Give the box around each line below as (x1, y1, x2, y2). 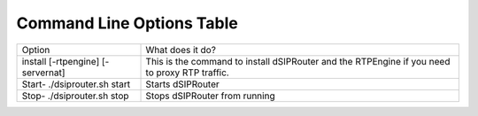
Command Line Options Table (16, 13, 238, 33)
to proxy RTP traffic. (145, 66, 229, 79)
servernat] (21, 66, 66, 79)
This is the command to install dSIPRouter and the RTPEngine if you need (145, 55, 451, 67)
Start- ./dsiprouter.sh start (21, 78, 131, 90)
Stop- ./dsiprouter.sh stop (21, 89, 129, 102)
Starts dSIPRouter (145, 78, 220, 90)
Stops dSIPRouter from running (145, 89, 275, 102)
